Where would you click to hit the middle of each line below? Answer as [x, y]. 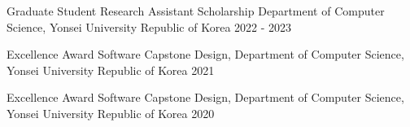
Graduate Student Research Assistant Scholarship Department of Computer [196, 11]
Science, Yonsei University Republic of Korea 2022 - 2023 [149, 26]
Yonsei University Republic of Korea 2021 [111, 70]
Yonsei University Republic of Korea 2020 [111, 113]
